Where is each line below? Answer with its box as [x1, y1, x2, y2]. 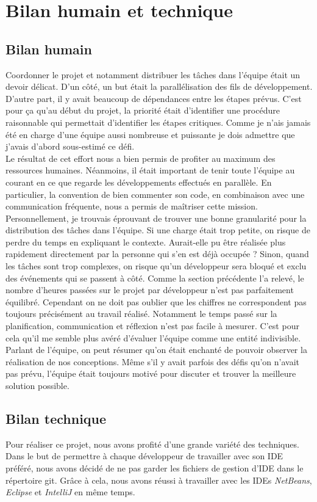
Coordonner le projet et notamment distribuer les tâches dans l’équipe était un [5, 68, 301, 81]
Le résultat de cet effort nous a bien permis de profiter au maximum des [5, 151, 276, 164]
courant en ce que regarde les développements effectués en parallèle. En [5, 175, 272, 188]
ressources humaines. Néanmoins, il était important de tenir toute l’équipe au [5, 164, 295, 176]
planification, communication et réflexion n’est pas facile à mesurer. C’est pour [5, 319, 299, 332]
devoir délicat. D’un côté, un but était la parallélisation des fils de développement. [5, 80, 313, 93]
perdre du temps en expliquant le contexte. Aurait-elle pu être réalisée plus [5, 235, 286, 248]
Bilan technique [5, 409, 107, 427]
